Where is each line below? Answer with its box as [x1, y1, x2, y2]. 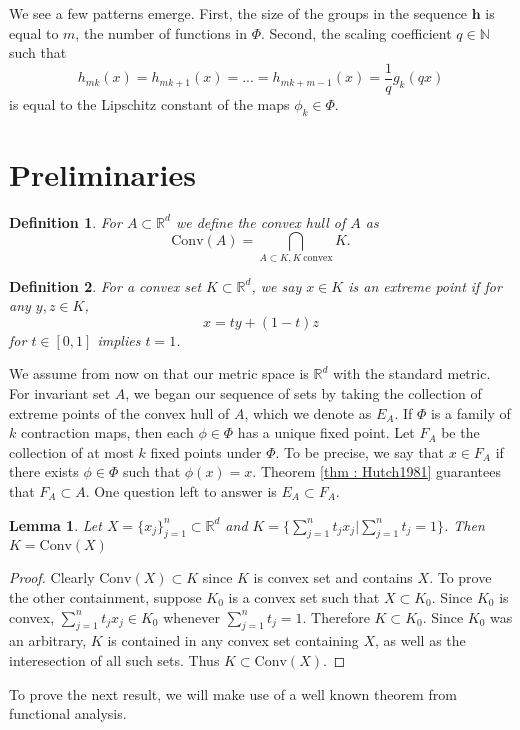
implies [97, 329, 141, 350]
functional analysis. [9, 703, 127, 724]
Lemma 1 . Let [9, 514, 102, 535]
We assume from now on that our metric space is [9, 363, 309, 384]
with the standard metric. [333, 363, 491, 384]
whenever [163, 606, 221, 627]
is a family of [430, 402, 511, 423]
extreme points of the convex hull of [9, 402, 230, 423]
